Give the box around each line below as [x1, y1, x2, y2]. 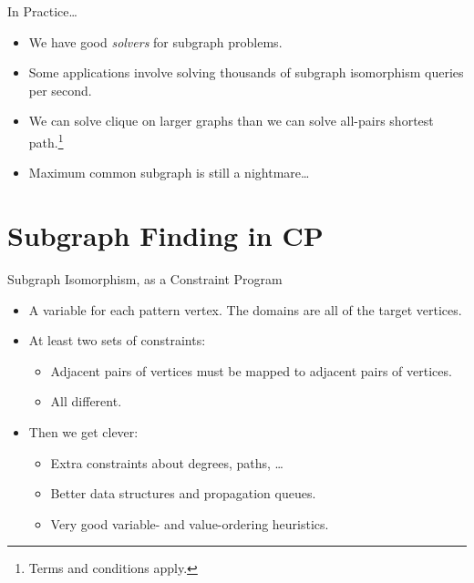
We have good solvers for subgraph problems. [28, 32, 283, 51]
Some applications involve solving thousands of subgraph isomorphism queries [28, 63, 464, 82]
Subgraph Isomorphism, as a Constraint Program [7, 269, 283, 288]
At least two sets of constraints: [28, 331, 206, 350]
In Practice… [7, 2, 77, 20]
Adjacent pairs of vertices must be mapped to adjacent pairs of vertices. [50, 361, 452, 380]
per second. [28, 80, 92, 99]
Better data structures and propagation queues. [50, 484, 316, 503]
